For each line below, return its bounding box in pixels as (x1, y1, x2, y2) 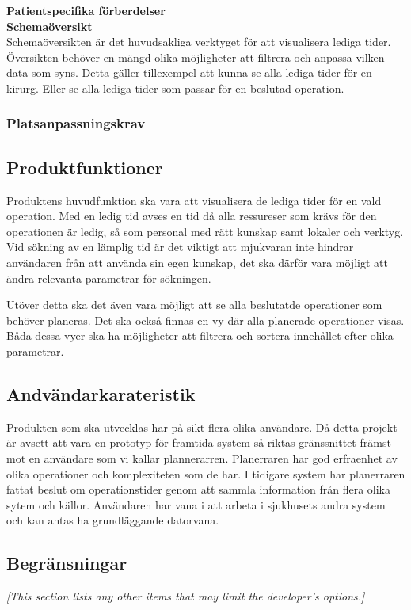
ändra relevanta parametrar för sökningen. (6, 269, 211, 286)
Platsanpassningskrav (6, 113, 146, 133)
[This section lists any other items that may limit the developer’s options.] (6, 588, 365, 604)
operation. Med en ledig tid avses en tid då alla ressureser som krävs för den (6, 208, 377, 224)
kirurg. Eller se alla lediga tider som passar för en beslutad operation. (6, 79, 344, 96)
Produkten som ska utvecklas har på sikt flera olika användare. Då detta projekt (6, 418, 398, 435)
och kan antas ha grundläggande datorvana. (6, 512, 219, 528)
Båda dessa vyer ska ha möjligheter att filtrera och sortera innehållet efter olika (6, 327, 394, 344)
